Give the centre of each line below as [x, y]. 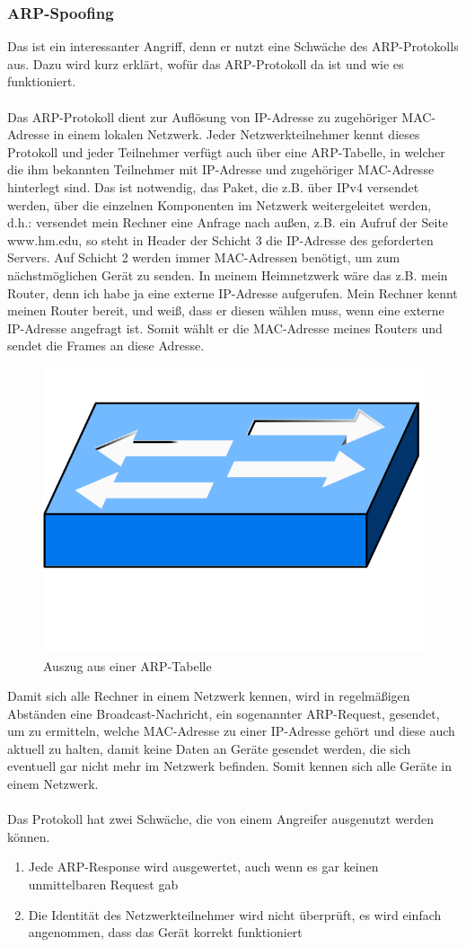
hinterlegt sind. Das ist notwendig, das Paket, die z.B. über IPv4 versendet [213, 186]
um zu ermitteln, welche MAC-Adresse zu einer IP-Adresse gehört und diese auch [231, 731]
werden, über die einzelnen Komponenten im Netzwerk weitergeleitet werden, [220, 204]
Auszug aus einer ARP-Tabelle [127, 665]
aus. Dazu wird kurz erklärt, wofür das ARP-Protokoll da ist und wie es [206, 63]
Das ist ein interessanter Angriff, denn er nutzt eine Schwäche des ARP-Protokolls [233, 46]
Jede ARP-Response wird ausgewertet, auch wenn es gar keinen [203, 867]
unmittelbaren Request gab [103, 885]
